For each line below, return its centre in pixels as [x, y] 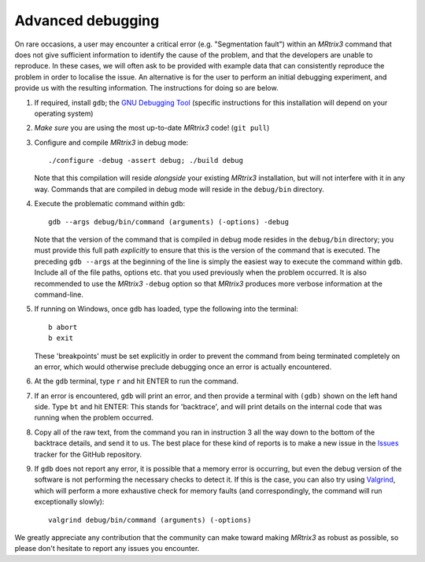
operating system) [64, 113]
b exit [61, 338]
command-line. [59, 294]
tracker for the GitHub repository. [88, 454]
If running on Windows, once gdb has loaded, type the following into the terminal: [166, 309]
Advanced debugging [87, 20]
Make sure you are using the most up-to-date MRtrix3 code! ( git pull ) [152, 128]
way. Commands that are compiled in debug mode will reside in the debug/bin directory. [179, 189]
